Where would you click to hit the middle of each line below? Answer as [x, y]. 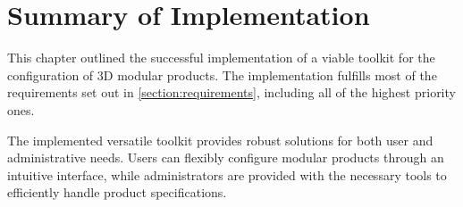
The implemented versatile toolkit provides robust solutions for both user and [220, 140]
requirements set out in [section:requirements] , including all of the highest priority [231, 92]
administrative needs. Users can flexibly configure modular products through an [226, 157]
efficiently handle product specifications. [117, 192]
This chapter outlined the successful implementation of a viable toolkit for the [221, 58]
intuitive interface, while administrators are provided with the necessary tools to [227, 174]
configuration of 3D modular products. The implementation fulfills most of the [222, 75]
